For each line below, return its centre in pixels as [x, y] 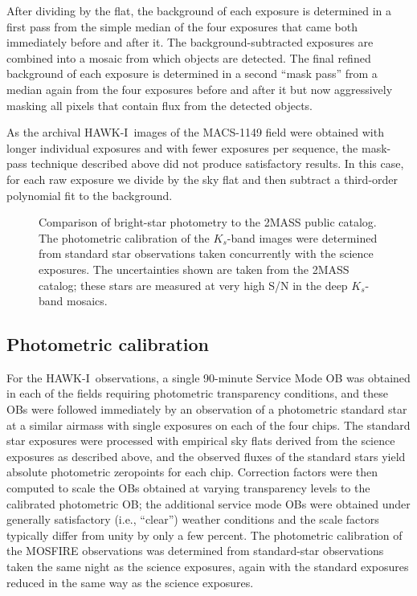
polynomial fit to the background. [90, 195]
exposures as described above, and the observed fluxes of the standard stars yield [206, 456]
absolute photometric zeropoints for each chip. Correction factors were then [192, 472]
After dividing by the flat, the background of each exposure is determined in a [199, 10]
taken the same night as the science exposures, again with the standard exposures [208, 567]
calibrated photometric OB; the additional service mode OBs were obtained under [208, 503]
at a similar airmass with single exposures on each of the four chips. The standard [208, 425]
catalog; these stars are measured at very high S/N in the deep [193, 285]
